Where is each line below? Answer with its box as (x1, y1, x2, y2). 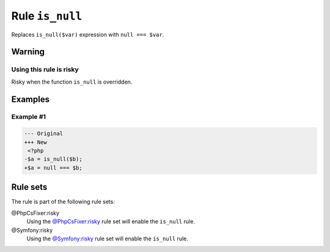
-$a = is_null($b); (24, 156, 82, 163)
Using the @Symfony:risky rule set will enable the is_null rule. (26, 235, 189, 242)
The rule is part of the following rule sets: (11, 198, 116, 206)
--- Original (24, 130, 64, 137)
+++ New (24, 139, 47, 146)
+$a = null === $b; (24, 164, 82, 171)
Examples (11, 94, 50, 104)
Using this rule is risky (11, 65, 79, 74)
